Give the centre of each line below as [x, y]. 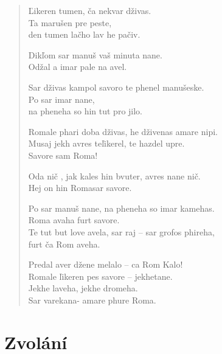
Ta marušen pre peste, [70, 22]
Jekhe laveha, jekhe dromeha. [83, 288]
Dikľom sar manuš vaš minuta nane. [95, 54]
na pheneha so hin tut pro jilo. [85, 111]
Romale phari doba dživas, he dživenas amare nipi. [123, 131]
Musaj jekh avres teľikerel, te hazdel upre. [106, 143]
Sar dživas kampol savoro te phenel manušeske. [116, 87]
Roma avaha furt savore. [74, 220]
